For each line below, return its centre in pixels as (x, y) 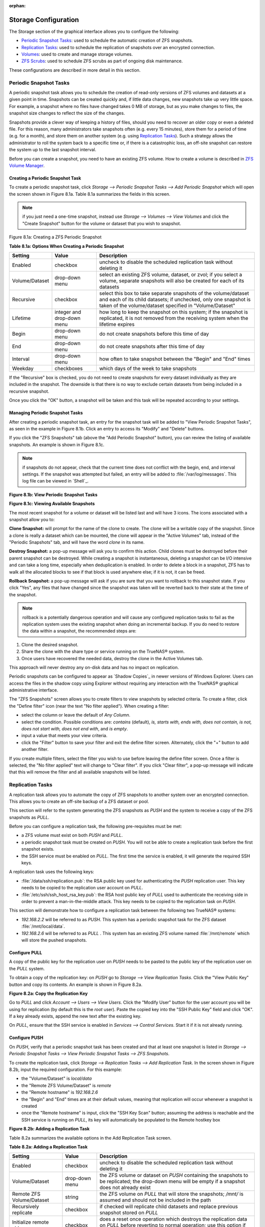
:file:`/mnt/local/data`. (43, 926)
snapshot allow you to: (32, 519)
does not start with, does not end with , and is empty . (75, 729)
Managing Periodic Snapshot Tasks (46, 413)
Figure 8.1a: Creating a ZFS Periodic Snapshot (55, 237)
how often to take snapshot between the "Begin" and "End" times (175, 359)
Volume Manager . (27, 165)
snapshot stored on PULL (129, 1213)
